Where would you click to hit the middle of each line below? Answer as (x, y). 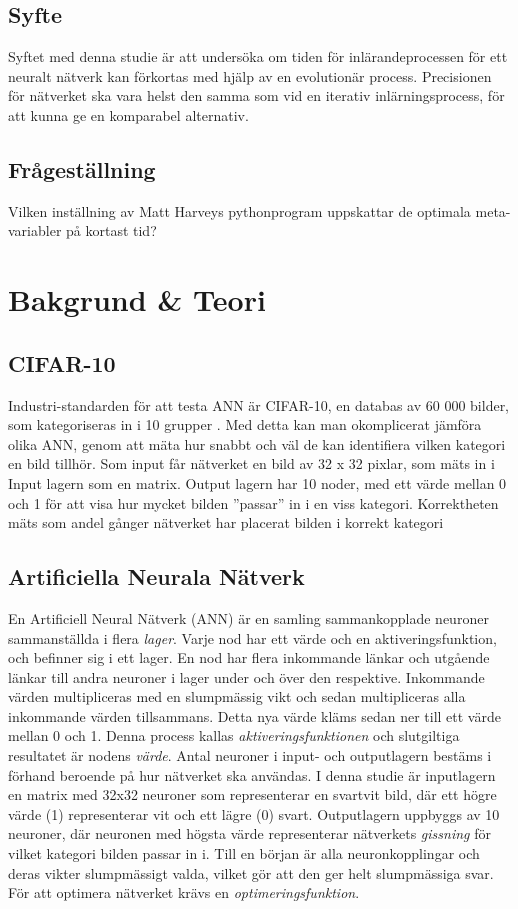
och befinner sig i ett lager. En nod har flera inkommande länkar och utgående (249, 657)
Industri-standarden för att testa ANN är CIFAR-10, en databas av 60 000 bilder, (259, 404)
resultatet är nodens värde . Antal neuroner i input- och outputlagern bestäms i (250, 755)
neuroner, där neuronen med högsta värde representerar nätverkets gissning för (249, 833)
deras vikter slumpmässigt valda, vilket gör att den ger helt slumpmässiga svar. (251, 872)
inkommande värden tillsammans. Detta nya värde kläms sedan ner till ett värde (254, 715)
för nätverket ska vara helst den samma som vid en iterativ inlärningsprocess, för (256, 95)
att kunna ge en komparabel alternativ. (128, 114)
